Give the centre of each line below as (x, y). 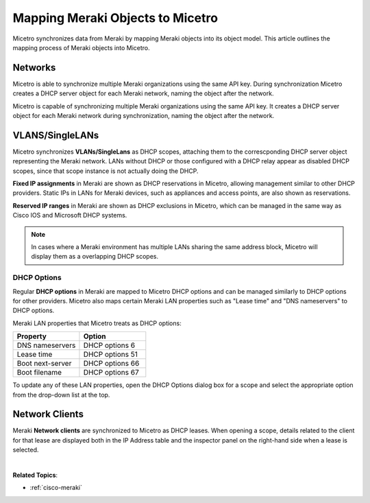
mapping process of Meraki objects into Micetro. (81, 47)
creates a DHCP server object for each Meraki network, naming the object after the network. (143, 93)
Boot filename (39, 373)
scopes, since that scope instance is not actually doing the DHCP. (106, 171)
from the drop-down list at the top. (61, 395)
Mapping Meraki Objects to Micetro (115, 18)
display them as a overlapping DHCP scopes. (95, 257)
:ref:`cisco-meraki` (56, 488)
